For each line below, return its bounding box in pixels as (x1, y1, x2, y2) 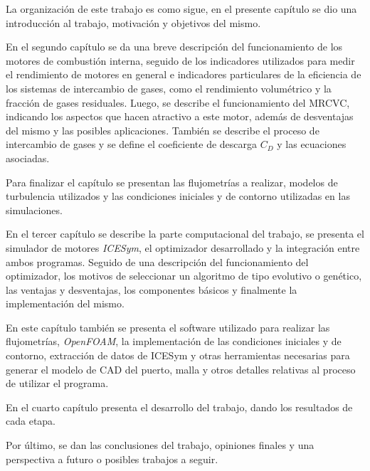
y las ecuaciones (277, 137, 347, 152)
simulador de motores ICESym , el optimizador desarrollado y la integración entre (6, 240, 360, 255)
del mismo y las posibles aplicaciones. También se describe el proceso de (6, 122, 319, 137)
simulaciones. (6, 202, 63, 217)
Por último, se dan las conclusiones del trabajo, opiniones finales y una (6, 438, 314, 453)
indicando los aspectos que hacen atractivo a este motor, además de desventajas (6, 109, 354, 124)
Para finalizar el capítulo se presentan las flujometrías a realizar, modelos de (6, 174, 338, 189)
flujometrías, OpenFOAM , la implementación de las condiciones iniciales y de (6, 334, 342, 349)
